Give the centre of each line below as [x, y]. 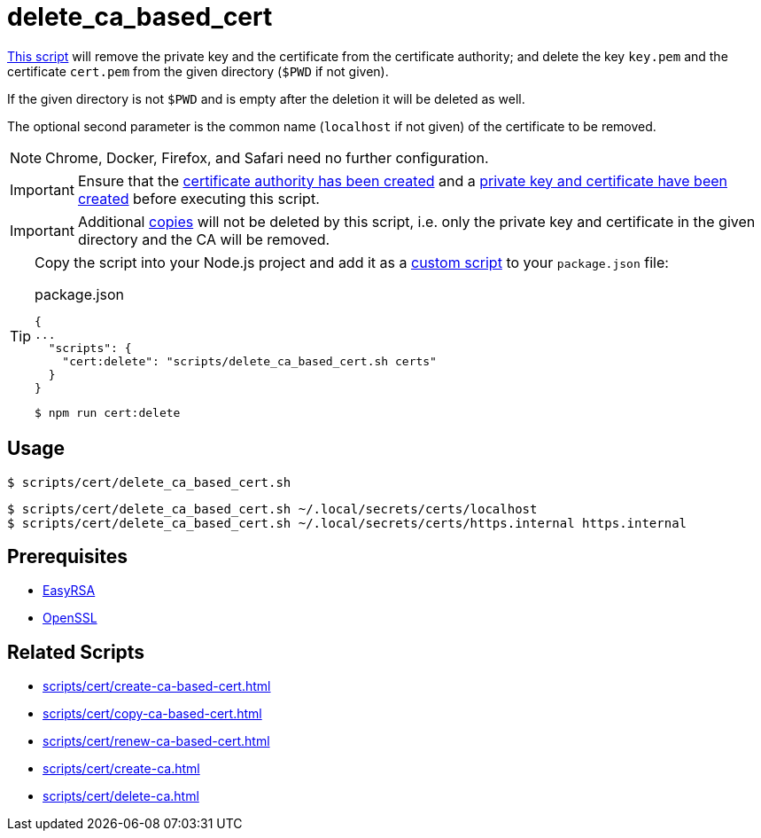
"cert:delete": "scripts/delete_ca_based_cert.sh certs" [249, 361]
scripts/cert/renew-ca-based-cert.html [156, 741]
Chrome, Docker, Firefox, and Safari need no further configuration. [267, 157]
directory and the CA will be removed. [204, 239]
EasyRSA [69, 591]
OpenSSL [70, 618]
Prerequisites [67, 557]
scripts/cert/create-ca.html [121, 769]
